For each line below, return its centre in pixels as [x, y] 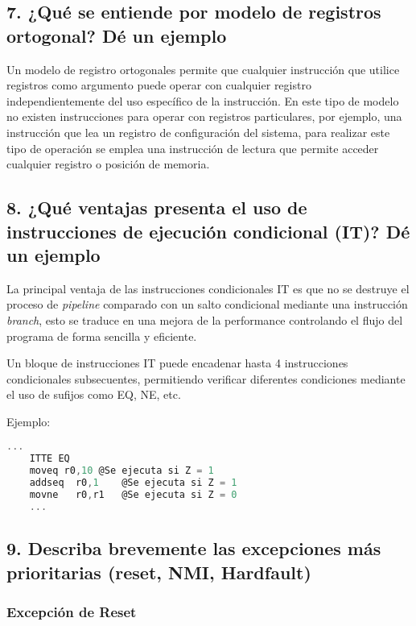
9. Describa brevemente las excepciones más [194, 548]
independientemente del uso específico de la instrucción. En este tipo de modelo [203, 100]
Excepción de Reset [72, 611]
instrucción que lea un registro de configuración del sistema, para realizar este [198, 132]
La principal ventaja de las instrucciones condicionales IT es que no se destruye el [208, 288]
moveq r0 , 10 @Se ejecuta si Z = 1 [122, 471]
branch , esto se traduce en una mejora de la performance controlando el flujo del [205, 319]
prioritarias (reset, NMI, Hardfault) [159, 572]
